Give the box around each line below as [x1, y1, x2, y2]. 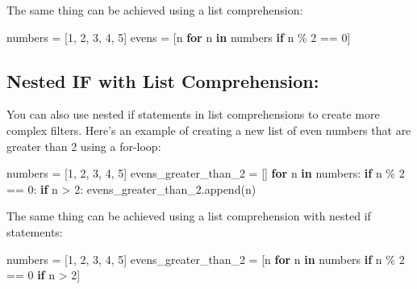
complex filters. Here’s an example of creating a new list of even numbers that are [6, 121, 411, 138]
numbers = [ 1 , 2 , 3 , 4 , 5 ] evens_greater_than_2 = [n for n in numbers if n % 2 [6, 250, 405, 267]
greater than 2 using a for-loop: [6, 137, 161, 154]
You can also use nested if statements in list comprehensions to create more [6, 106, 380, 123]
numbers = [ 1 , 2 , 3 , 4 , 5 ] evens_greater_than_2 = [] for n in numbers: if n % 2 [6, 165, 405, 182]
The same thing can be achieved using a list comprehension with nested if [6, 207, 371, 224]
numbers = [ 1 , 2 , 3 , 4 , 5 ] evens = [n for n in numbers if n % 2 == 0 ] [6, 28, 351, 45]
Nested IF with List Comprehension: [6, 68, 319, 93]
